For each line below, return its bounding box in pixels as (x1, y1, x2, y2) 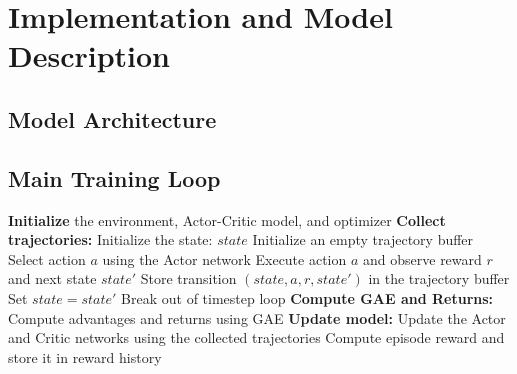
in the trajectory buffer (368, 268, 510, 289)
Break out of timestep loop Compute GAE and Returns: (121, 287, 494, 308)
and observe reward (363, 248, 482, 269)
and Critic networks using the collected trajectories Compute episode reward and (8, 327, 505, 348)
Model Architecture (8, 103, 217, 134)
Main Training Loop (8, 162, 221, 193)
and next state (8, 268, 97, 289)
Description (8, 35, 171, 76)
